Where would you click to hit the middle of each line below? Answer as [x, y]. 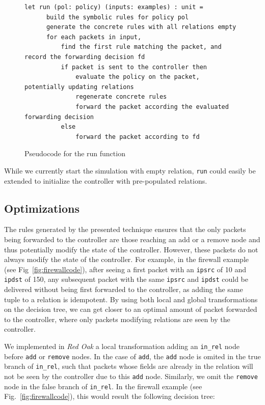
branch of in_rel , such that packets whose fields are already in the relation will [129, 366]
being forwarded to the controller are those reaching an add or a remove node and [132, 239]
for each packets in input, [94, 37]
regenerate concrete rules [121, 97]
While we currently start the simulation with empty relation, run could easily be [130, 170]
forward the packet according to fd [138, 137]
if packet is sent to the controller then [134, 67]
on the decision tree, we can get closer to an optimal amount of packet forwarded [131, 309]
